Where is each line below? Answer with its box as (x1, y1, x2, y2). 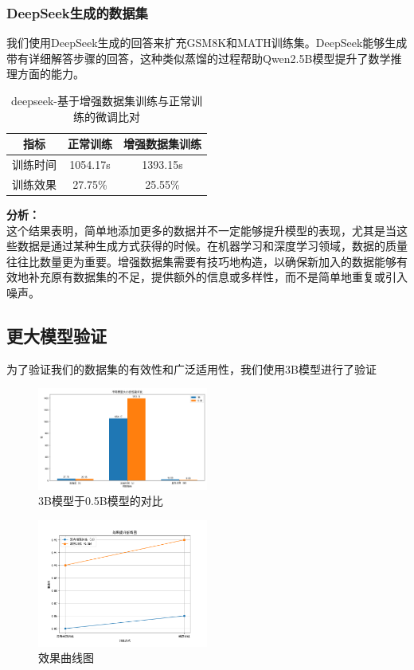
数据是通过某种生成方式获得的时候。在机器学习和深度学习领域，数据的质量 (17, 237, 408, 254)
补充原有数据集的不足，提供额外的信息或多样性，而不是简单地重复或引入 (28, 268, 408, 285)
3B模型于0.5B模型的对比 (38, 492, 163, 509)
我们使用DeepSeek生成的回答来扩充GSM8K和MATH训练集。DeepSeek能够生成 (6, 34, 408, 51)
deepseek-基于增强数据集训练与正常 (10, 92, 191, 108)
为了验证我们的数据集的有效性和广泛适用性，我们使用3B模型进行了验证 (6, 360, 377, 377)
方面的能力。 (17, 65, 84, 82)
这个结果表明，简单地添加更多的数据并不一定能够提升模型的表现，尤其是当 (6, 221, 396, 238)
